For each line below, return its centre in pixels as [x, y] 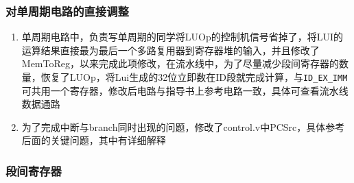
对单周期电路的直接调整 [67, 11]
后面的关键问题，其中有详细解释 [94, 140]
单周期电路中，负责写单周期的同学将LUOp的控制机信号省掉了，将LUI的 [182, 37]
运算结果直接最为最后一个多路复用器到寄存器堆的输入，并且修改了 [170, 50]
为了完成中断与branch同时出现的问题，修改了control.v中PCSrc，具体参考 [183, 126]
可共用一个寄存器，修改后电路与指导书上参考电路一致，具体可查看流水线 [185, 90]
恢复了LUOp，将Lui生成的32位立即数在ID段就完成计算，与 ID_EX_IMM [194, 77]
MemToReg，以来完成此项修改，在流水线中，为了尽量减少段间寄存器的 [180, 63]
